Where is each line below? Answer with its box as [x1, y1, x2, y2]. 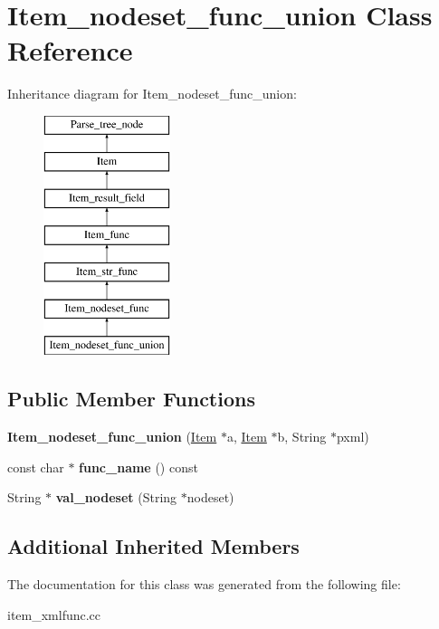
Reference [7, 32, 133, 69]
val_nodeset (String [55, 488, 177, 507]
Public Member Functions [7, 385, 255, 413]
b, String [277, 427, 327, 446]
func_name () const [79, 457, 198, 476]
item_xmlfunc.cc [7, 605, 101, 624]
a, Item [226, 427, 267, 446]
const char [7, 457, 64, 476]
